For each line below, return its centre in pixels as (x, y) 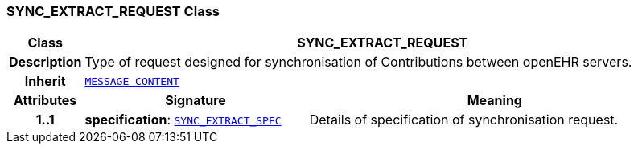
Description (45, 62)
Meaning (494, 101)
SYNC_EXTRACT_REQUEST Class (113, 11)
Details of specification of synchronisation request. (464, 120)
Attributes (45, 101)
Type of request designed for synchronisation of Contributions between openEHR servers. (358, 62)
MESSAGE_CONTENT (132, 81)
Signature (196, 101)
